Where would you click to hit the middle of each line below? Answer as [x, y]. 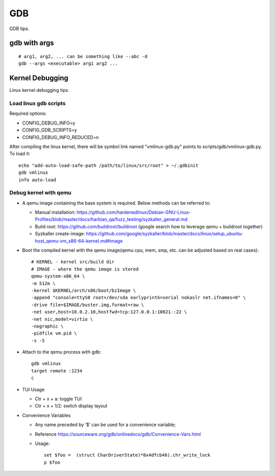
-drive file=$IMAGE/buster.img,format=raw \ [88, 305]
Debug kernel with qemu [40, 193]
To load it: [20, 154]
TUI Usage [33, 389]
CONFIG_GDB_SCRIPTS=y [50, 130]
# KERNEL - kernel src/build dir [73, 262]
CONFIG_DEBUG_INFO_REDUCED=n [61, 137]
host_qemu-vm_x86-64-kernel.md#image [79, 241]
